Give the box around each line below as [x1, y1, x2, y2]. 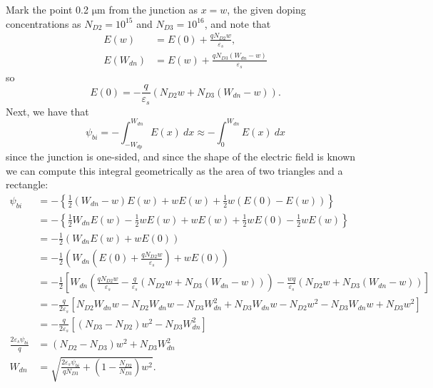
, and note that [204, 16, 271, 31]
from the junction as [108, 2, 198, 16]
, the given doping [227, 2, 306, 16]
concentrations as [6, 16, 81, 31]
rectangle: [6, 177, 49, 192]
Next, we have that [6, 103, 89, 118]
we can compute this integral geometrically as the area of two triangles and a [6, 163, 343, 178]
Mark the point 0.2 [6, 2, 88, 16]
